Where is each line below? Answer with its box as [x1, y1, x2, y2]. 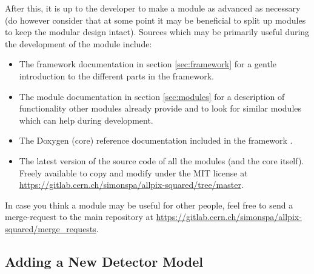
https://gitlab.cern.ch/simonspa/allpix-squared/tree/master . [19, 178, 244, 191]
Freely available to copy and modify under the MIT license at [19, 166, 248, 179]
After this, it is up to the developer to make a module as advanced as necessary [5, 2, 301, 14]
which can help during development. [19, 113, 153, 126]
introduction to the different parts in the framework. [19, 69, 214, 82]
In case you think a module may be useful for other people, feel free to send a [5, 198, 293, 211]
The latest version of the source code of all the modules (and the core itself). [19, 154, 304, 167]
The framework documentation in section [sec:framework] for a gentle [19, 58, 277, 70]
